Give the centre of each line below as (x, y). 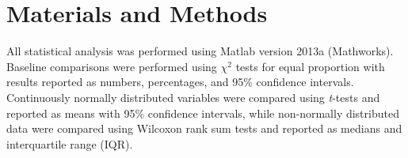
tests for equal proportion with (310, 66)
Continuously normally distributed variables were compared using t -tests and (193, 97)
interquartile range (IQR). (70, 143)
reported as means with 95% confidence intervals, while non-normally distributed (203, 113)
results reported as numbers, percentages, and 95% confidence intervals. (180, 82)
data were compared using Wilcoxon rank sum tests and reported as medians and (204, 128)
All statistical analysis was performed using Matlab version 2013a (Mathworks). (200, 51)
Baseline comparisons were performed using (112, 66)
